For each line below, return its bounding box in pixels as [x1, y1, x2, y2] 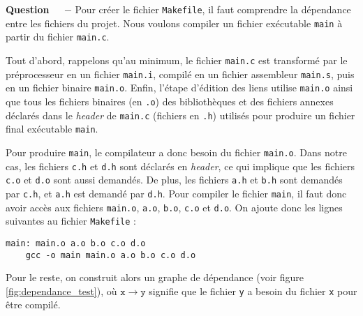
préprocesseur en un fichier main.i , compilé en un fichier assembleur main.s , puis [6, 66, 355, 81]
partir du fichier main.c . [6, 29, 110, 44]
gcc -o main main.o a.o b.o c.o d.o [25, 250, 196, 260]
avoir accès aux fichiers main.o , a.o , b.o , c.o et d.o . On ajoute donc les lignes [6, 200, 343, 214]
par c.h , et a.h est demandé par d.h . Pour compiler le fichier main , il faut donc [6, 186, 347, 200]
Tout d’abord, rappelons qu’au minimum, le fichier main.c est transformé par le [6, 52, 348, 67]
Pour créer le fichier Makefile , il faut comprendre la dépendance [75, 2, 351, 16]
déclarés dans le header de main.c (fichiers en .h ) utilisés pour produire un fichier [6, 107, 355, 122]
